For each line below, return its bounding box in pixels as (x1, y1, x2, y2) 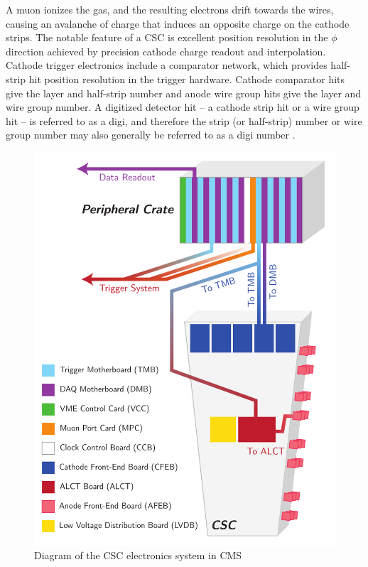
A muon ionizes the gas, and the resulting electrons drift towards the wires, (6, 2, 334, 16)
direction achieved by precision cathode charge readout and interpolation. (6, 43, 326, 58)
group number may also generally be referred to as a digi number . (6, 127, 296, 142)
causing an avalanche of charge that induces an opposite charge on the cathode (6, 16, 350, 31)
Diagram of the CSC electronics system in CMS (34, 548, 242, 563)
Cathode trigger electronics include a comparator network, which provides (6, 58, 328, 72)
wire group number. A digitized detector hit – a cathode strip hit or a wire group (6, 99, 359, 114)
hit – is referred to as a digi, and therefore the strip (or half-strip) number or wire (6, 113, 362, 128)
